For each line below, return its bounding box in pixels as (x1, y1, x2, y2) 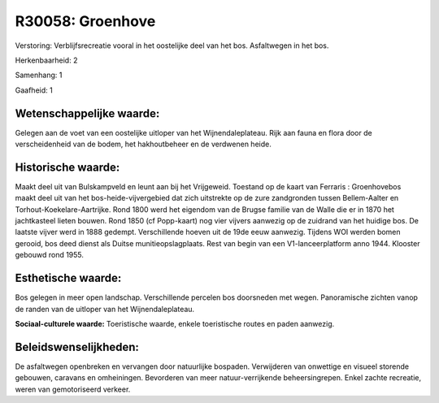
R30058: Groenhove (15, 12, 156, 30)
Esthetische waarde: (15, 271, 122, 285)
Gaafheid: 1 (15, 85, 53, 95)
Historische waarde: (15, 160, 120, 174)
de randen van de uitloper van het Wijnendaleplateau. (15, 304, 195, 314)
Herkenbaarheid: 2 (15, 55, 78, 65)
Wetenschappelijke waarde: (15, 106, 160, 120)
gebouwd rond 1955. (15, 250, 85, 260)
